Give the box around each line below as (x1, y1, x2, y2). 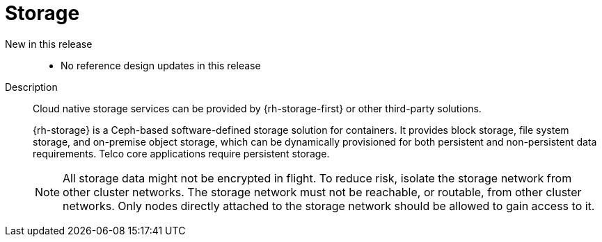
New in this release (5, 37, 93, 50)
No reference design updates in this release (61, 59, 261, 71)
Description (5, 80, 58, 93)
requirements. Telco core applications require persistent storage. (33, 147, 330, 159)
